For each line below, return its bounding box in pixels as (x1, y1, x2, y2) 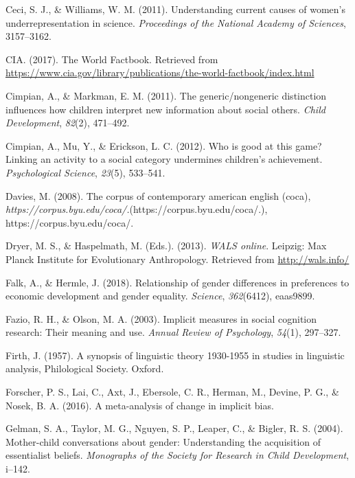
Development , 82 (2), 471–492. (5, 115, 130, 130)
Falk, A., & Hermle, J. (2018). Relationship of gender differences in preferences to (5, 275, 350, 289)
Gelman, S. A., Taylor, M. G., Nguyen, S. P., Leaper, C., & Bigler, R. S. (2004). (5, 421, 343, 435)
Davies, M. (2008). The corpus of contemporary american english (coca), (5, 188, 311, 203)
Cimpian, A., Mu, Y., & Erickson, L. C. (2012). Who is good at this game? (5, 138, 322, 152)
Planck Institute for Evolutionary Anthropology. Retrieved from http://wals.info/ (5, 251, 350, 266)
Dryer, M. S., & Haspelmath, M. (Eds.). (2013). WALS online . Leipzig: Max (5, 238, 327, 253)
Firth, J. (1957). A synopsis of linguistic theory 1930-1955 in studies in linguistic (5, 348, 345, 362)
